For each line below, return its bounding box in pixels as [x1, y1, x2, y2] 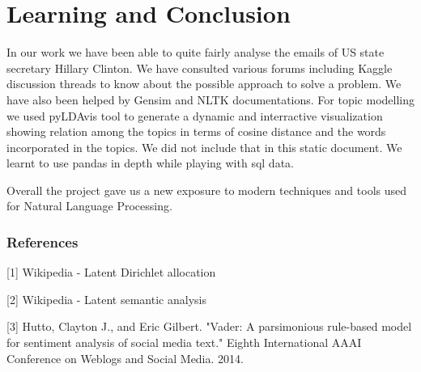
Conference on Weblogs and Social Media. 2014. [6, 349, 244, 366]
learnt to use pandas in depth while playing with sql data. [6, 154, 294, 171]
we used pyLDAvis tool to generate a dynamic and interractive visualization [6, 107, 383, 124]
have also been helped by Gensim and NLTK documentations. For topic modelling [6, 91, 415, 108]
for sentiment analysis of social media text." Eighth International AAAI [6, 334, 362, 351]
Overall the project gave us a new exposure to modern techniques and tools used [6, 181, 407, 198]
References [6, 231, 79, 252]
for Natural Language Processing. [6, 197, 172, 214]
